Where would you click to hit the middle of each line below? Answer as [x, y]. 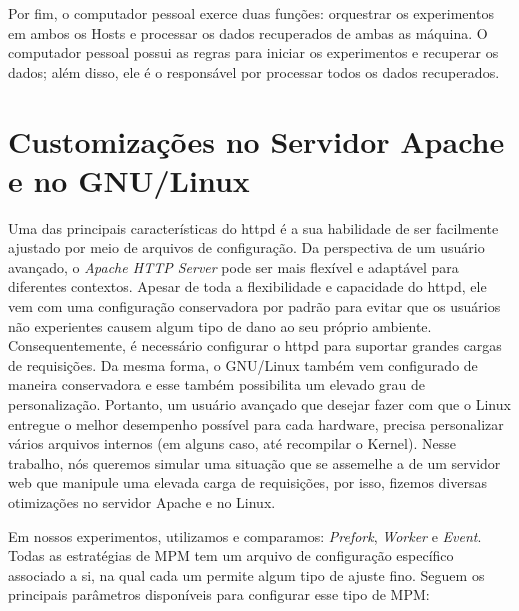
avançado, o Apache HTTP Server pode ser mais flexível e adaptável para [233, 266]
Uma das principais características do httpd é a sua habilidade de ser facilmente [253, 227]
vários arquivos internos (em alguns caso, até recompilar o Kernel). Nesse [232, 443]
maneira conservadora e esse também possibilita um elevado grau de [216, 384]
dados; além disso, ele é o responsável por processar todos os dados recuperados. [254, 71]
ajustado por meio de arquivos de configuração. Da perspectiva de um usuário [246, 247]
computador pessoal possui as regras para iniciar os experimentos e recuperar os [253, 52]
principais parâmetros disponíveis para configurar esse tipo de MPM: [219, 594]
